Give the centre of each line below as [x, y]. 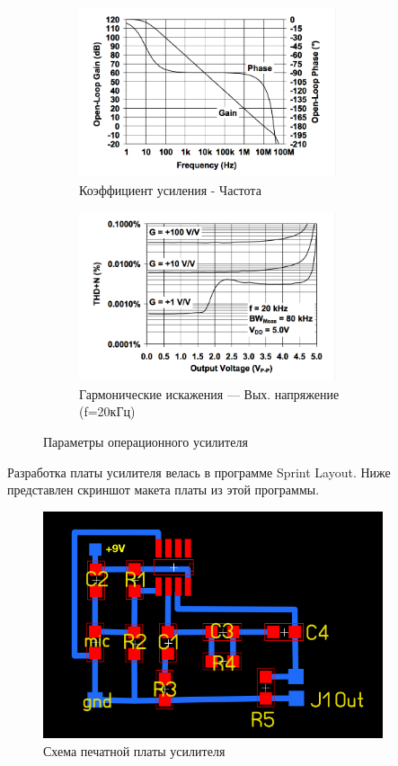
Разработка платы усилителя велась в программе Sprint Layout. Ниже [199, 472]
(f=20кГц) [107, 411]
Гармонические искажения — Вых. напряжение [209, 393]
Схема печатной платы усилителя [134, 750]
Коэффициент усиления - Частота [170, 189]
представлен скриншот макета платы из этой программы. [164, 490]
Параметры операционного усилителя [146, 441]
